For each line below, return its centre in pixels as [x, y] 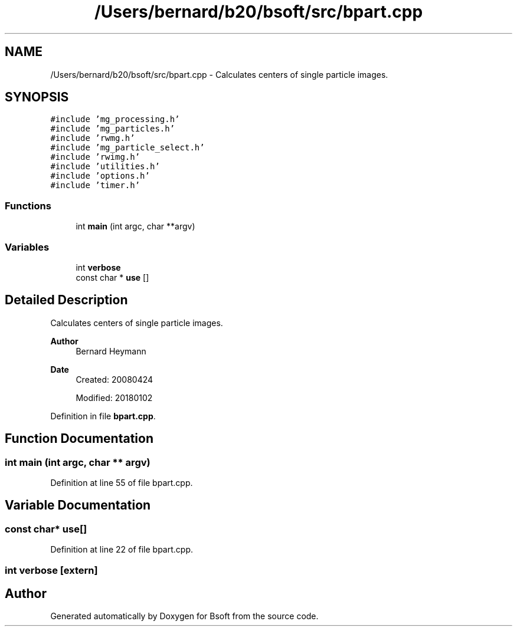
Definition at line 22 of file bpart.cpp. [122, 550]
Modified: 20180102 [114, 397]
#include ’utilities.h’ [105, 167]
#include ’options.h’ [100, 176]
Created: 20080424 [114, 379]
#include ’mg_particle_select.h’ [127, 148]
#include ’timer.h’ [95, 185]
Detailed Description [66, 300]
